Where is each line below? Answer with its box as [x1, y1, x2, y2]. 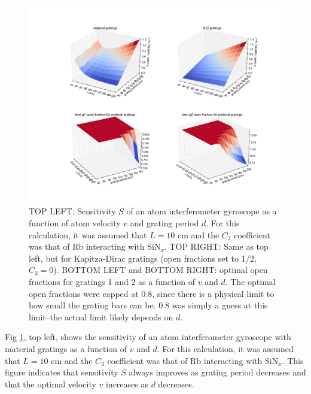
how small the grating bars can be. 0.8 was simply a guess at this [29, 299, 268, 311]
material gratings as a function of [5, 342, 127, 354]
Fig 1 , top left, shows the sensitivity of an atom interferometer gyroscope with [5, 331, 291, 343]
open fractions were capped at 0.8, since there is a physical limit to [29, 287, 275, 299]
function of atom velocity [29, 217, 121, 229]
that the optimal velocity [5, 377, 96, 390]
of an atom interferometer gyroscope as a [126, 205, 277, 217]
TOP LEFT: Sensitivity [29, 205, 116, 217]
